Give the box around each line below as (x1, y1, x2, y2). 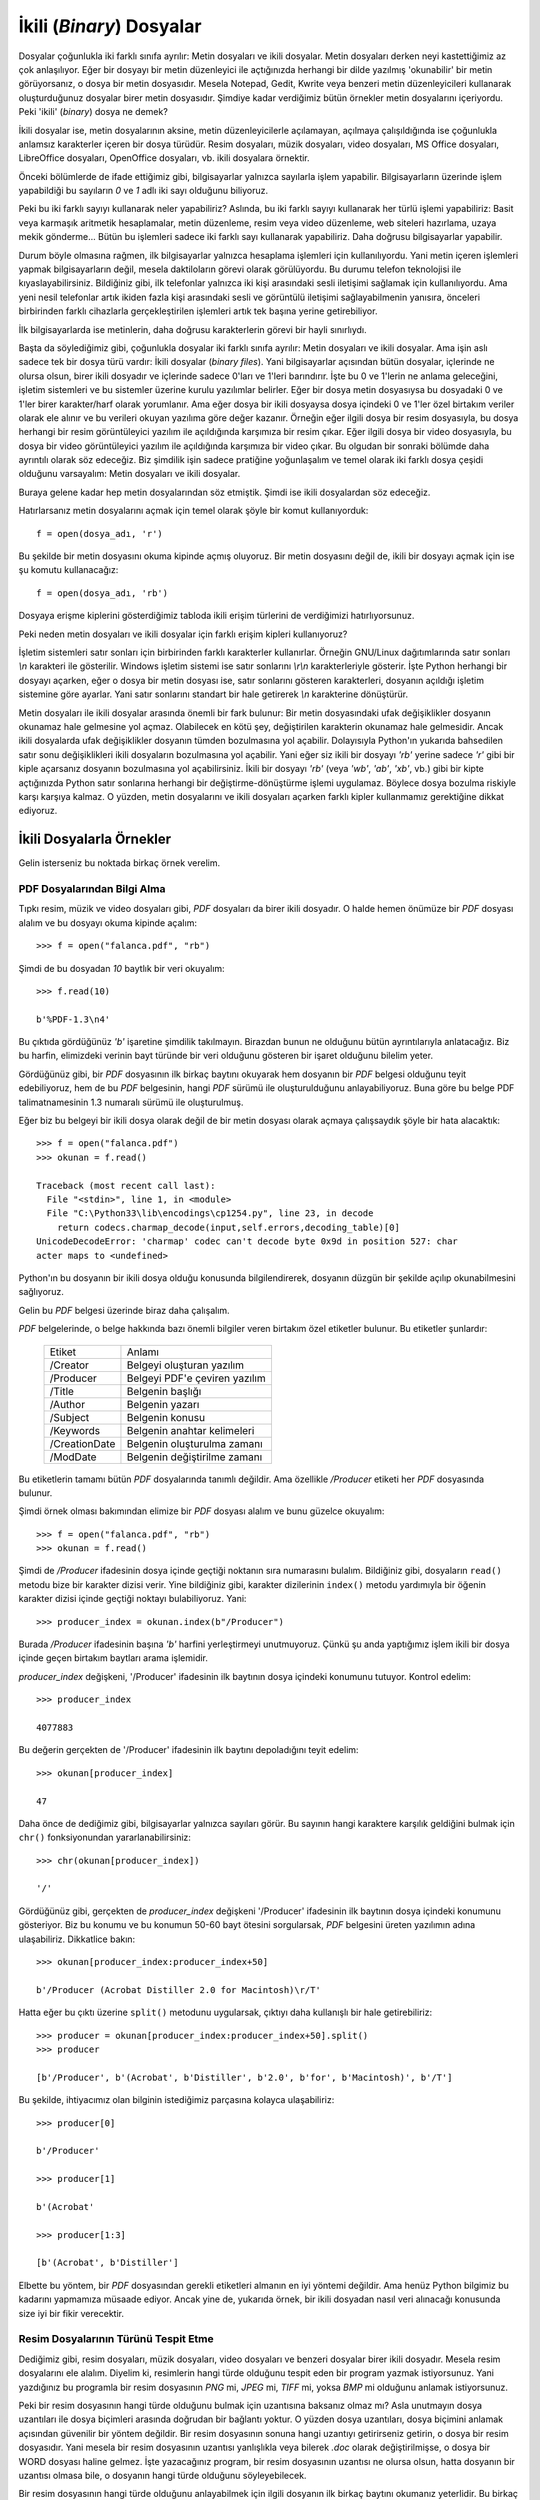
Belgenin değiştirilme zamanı (126, 1450, 263, 1464)
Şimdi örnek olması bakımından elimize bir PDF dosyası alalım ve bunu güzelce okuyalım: (18, 1505, 385, 1517)
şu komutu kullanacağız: (18, 564, 119, 576)
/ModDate (49, 1450, 97, 1464)
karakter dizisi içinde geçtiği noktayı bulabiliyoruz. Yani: (18, 1593, 247, 1605)
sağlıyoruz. (18, 1286, 64, 1298)
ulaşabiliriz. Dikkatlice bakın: (18, 1933, 136, 1945)
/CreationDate (49, 1436, 116, 1450)
